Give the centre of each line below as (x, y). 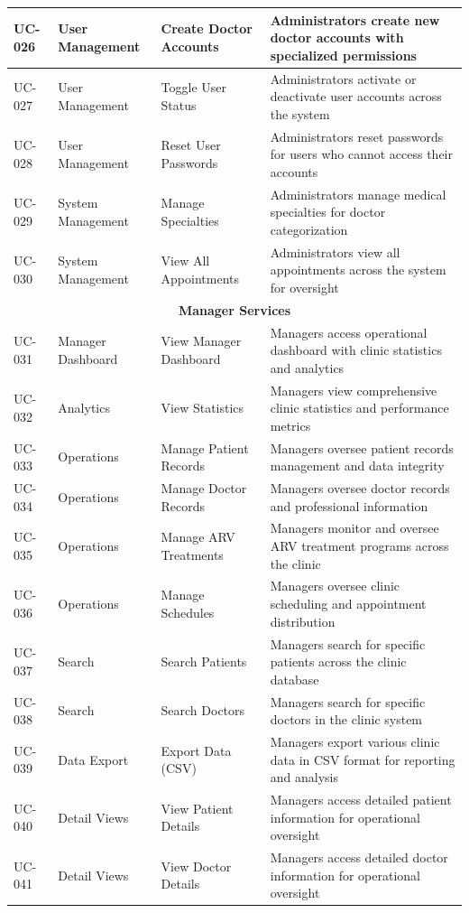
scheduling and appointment (348, 604)
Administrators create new (355, 19)
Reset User (191, 145)
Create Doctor (207, 28)
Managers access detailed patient (361, 799)
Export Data (196, 750)
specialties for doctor (328, 212)
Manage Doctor (204, 488)
